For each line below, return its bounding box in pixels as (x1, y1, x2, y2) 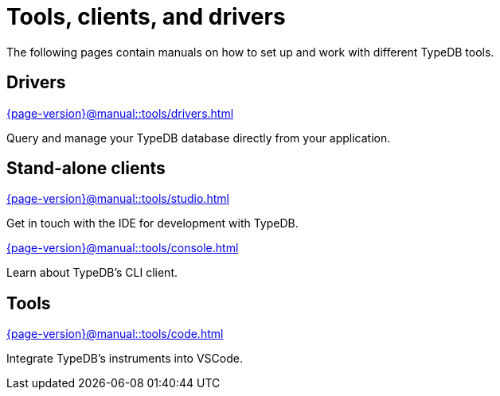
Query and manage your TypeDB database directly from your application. (6, 130, 391, 145)
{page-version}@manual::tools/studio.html (6, 192, 229, 206)
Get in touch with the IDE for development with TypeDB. (6, 216, 299, 231)
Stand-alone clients (6, 158, 166, 179)
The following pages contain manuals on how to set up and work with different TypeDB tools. (6, 45, 494, 59)
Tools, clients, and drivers (6, 3, 286, 30)
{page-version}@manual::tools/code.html (6, 327, 224, 341)
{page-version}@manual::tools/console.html (6, 241, 239, 255)
